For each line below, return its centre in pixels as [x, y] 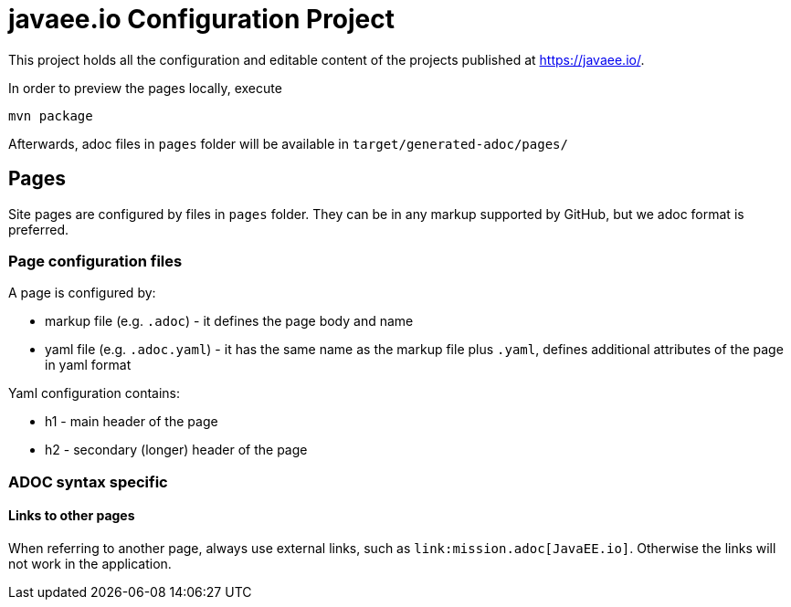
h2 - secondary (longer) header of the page [176, 450]
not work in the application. [90, 563]
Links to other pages [72, 516]
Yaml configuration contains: [95, 393]
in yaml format [88, 365]
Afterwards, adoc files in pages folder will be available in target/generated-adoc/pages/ [288, 143]
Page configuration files [95, 261]
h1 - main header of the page [132, 422]
